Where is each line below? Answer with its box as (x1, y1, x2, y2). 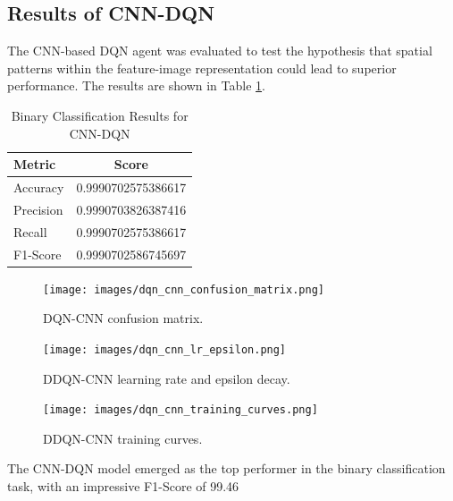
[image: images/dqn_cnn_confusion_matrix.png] (43, 283, 324, 296)
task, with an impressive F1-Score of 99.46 (7, 476, 239, 495)
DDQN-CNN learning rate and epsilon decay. (43, 369, 290, 387)
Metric (13, 155, 56, 174)
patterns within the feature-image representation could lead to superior (7, 58, 397, 77)
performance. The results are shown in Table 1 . (7, 76, 265, 95)
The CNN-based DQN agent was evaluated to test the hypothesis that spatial (7, 41, 432, 60)
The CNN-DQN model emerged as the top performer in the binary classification (7, 459, 446, 478)
